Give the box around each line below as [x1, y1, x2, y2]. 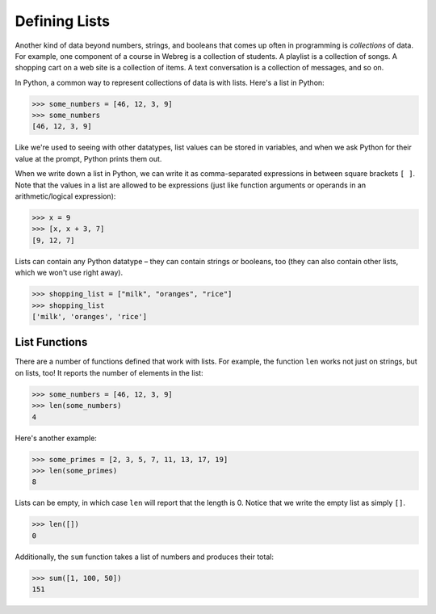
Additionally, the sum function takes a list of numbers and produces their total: [15, 552, 275, 561]
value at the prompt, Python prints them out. [15, 153, 162, 163]
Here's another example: [15, 433, 97, 443]
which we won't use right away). [15, 267, 124, 278]
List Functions [15, 335, 88, 349]
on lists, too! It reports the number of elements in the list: [15, 368, 203, 377]
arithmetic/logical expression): [15, 191, 116, 201]
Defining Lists [15, 12, 111, 30]
